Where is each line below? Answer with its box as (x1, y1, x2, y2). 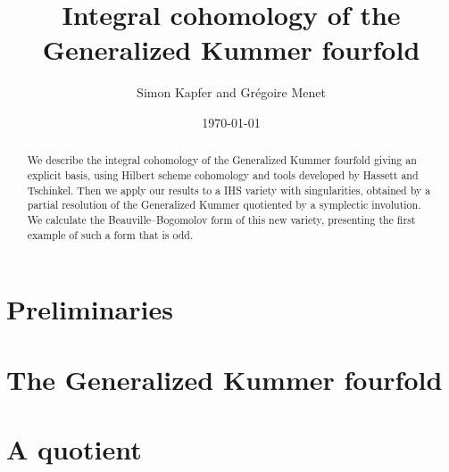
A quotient (6, 430, 142, 467)
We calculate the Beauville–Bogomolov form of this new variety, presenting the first (27, 211, 416, 227)
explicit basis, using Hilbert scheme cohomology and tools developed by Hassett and (27, 167, 419, 182)
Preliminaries (6, 291, 173, 327)
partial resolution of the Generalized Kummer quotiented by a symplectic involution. (27, 197, 421, 212)
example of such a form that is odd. (27, 227, 194, 242)
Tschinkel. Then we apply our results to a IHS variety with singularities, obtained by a (27, 182, 431, 197)
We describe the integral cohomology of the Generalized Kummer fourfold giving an (27, 153, 417, 168)
